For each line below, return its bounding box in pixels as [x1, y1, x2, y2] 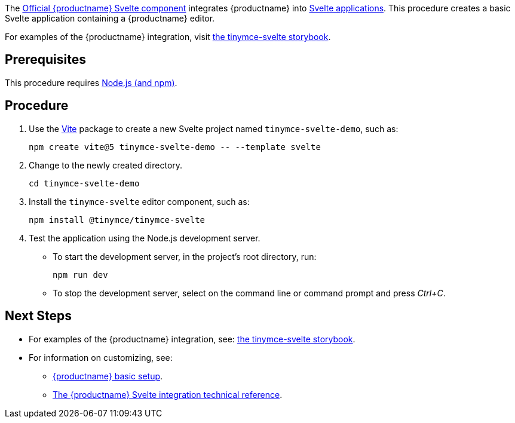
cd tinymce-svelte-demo [29, 178, 140, 188]
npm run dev [53, 269, 108, 280]
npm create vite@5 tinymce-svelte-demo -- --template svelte [29, 142, 321, 152]
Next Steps [5, 308, 72, 324]
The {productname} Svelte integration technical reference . [53, 389, 283, 400]
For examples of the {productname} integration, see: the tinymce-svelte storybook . [29, 333, 355, 344]
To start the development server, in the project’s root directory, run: [53, 251, 317, 262]
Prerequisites [5, 52, 86, 68]
